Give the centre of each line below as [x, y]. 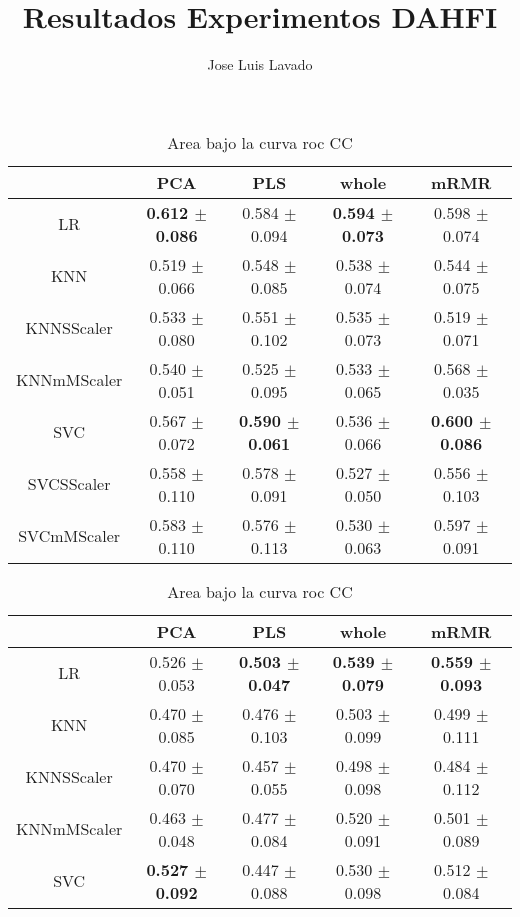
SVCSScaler [69, 484]
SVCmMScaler [69, 536]
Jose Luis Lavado [260, 64]
